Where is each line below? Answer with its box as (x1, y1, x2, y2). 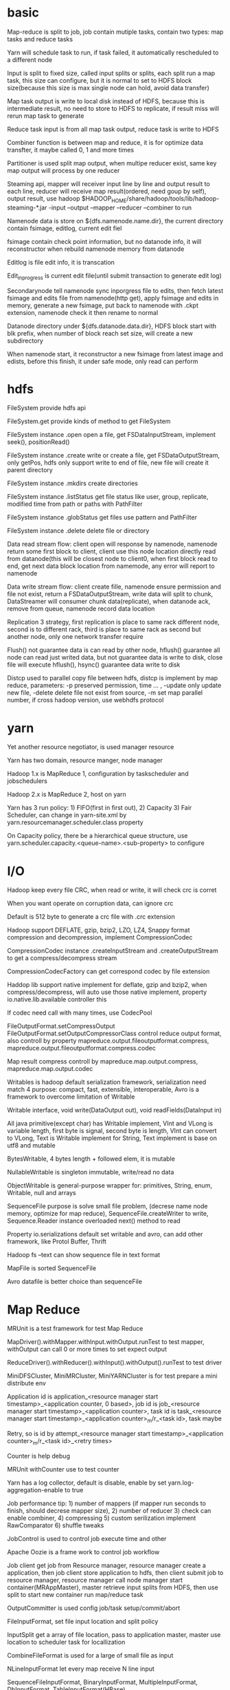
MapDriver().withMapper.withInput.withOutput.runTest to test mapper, (7, 1338, 205, 1346)
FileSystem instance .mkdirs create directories (7, 479, 139, 487)
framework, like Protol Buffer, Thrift (7, 1237, 106, 1245)
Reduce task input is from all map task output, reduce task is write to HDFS (7, 125, 220, 133)
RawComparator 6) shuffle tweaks (7, 1521, 104, 1529)
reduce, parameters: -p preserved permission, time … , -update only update (7, 681, 222, 690)
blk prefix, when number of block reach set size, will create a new (7, 329, 194, 337)
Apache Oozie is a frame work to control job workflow (7, 1547, 160, 1556)
